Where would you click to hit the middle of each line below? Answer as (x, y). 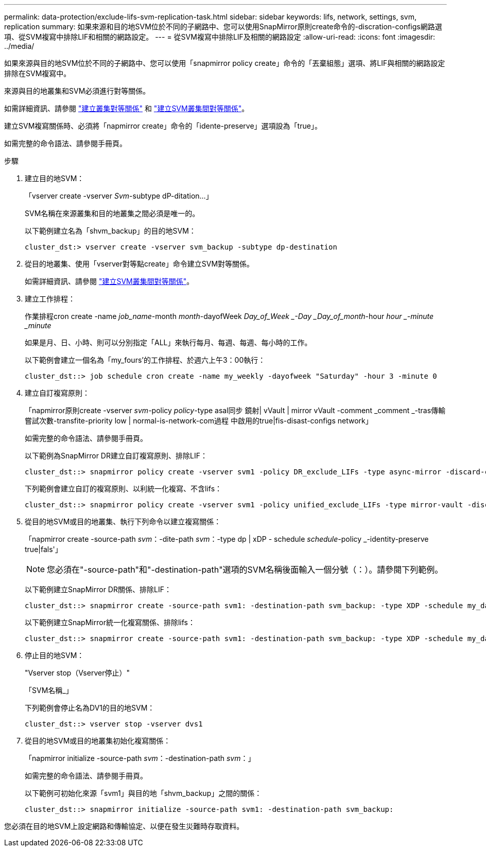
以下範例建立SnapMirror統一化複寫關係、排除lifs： (110, 622)
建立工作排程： (50, 299)
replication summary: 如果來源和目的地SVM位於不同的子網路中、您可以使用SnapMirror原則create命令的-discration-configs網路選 (223, 26)
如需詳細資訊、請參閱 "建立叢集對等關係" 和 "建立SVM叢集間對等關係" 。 (127, 108)
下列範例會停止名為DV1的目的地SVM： (90, 708)
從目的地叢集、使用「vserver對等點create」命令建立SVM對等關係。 (140, 264)
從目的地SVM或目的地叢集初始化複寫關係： (98, 741)
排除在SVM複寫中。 (38, 73)
